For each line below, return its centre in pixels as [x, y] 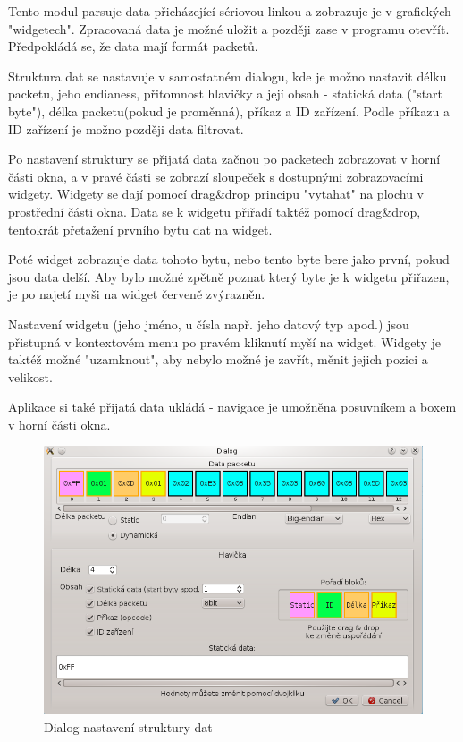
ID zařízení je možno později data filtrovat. [126, 128]
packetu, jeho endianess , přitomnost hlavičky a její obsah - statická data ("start [226, 94]
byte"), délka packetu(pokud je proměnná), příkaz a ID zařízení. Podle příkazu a [229, 111]
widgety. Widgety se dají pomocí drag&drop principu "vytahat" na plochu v [216, 194]
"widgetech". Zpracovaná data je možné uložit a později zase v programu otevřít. [229, 28]
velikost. [30, 376]
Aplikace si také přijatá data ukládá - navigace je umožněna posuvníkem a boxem [232, 407]
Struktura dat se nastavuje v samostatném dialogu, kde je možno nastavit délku [227, 76]
